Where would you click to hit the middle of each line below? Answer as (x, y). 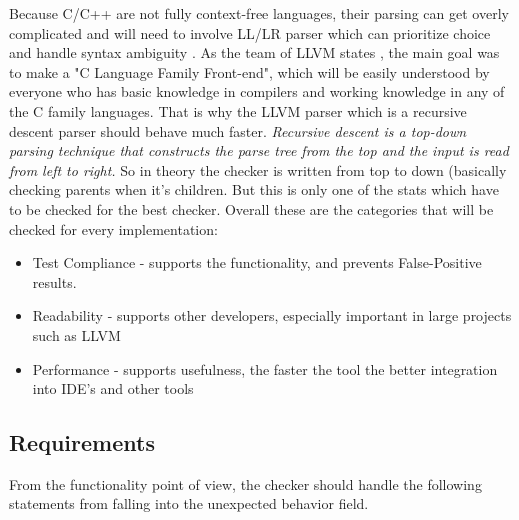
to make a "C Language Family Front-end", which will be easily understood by (249, 71)
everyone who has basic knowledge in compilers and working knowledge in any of (257, 91)
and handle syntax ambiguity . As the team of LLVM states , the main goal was (254, 52)
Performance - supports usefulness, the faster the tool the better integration (265, 368)
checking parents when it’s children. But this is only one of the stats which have (254, 189)
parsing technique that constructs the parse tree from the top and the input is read (259, 150)
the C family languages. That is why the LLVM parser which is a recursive (238, 110)
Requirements (82, 442)
